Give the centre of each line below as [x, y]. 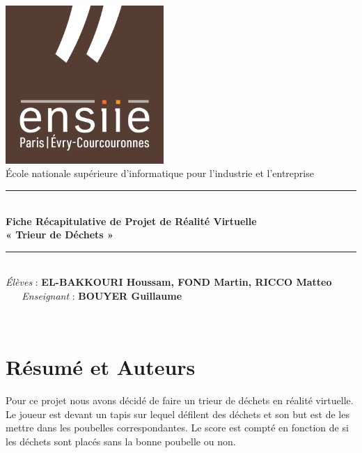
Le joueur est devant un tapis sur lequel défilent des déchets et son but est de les [178, 414]
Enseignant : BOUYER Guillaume [102, 295]
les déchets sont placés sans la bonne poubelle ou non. [121, 442]
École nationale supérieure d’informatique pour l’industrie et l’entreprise [160, 173]
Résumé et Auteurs [101, 367]
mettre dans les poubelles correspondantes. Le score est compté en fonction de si [177, 428]
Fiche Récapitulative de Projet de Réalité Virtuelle [131, 221]
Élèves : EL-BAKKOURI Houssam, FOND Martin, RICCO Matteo [169, 282]
